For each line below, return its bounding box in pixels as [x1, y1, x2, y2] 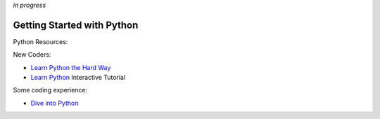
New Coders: [13, 50, 51, 59]
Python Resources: [13, 37, 68, 45]
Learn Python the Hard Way [30, 63, 111, 71]
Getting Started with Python [13, 19, 139, 31]
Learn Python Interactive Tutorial [30, 73, 126, 82]
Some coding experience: [13, 86, 88, 94]
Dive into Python [30, 99, 79, 107]
